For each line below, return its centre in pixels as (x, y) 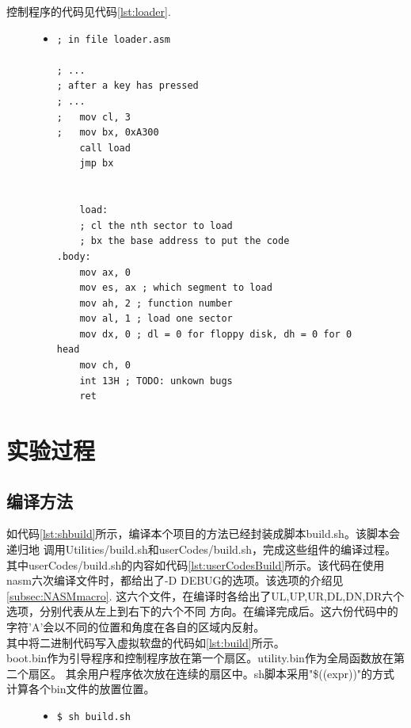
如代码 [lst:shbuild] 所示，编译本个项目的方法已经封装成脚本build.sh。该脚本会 (203, 534)
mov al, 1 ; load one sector (156, 319)
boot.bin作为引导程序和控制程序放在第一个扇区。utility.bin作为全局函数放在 (200, 658)
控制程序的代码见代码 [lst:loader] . (89, 11)
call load (105, 148)
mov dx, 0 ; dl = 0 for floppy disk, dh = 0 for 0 (216, 334)
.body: (74, 256)
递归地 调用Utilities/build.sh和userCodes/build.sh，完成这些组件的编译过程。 (202, 549)
